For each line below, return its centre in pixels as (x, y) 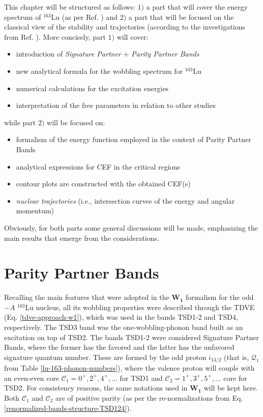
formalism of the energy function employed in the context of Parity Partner (134, 139)
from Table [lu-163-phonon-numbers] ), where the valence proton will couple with (129, 368)
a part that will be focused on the (181, 17)
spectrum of (23, 17)
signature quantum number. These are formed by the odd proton (105, 357)
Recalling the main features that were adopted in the (87, 297)
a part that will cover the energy (197, 7)
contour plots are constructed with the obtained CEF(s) (103, 184)
